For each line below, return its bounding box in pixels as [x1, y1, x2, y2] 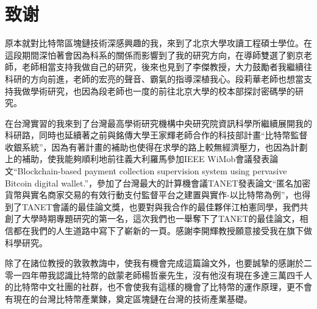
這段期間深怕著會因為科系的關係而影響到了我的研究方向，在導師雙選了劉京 [5, 48, 304, 61]
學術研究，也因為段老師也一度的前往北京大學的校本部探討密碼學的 [30, 84, 295, 97]
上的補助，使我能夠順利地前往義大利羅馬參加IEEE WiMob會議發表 [5, 152, 270, 165]
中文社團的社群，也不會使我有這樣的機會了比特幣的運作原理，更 [38, 280, 295, 293]
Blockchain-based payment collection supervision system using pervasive [17, 165, 287, 177]
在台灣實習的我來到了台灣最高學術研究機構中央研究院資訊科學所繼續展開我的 [5, 116, 312, 129]
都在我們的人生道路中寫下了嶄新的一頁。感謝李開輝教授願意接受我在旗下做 [13, 224, 312, 237]
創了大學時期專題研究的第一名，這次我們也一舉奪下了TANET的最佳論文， [5, 212, 300, 225]
